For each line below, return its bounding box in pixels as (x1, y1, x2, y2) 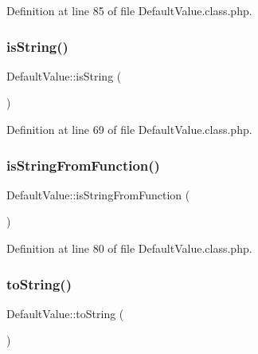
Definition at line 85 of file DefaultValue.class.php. (6, 2, 252, 18)
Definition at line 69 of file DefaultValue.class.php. (6, 121, 252, 137)
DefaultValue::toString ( (6, 305, 124, 321)
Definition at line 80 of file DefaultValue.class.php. (6, 240, 252, 256)
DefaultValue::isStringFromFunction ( (6, 186, 190, 203)
